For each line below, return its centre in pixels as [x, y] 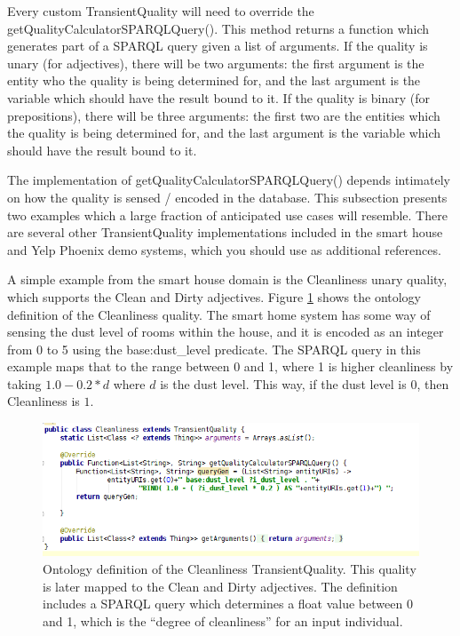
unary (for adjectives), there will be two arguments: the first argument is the [216, 63]
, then [433, 383]
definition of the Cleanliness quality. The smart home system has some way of [219, 314]
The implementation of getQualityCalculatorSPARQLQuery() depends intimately [229, 180]
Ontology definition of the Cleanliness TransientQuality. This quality [230, 569]
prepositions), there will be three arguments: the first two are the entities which [224, 115]
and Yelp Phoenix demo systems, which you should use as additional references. [224, 249]
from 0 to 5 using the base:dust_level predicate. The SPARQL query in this [214, 349]
